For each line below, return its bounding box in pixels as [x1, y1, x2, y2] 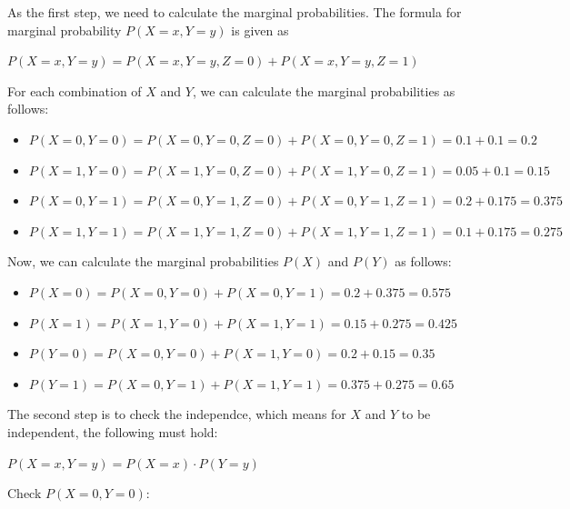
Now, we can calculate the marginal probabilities [7, 252, 279, 271]
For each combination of [7, 81, 142, 100]
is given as [231, 20, 289, 39]
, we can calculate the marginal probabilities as [192, 81, 455, 100]
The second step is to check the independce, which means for [7, 404, 346, 424]
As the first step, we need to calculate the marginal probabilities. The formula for [7, 3, 462, 21]
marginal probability [7, 20, 122, 39]
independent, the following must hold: [7, 422, 218, 441]
